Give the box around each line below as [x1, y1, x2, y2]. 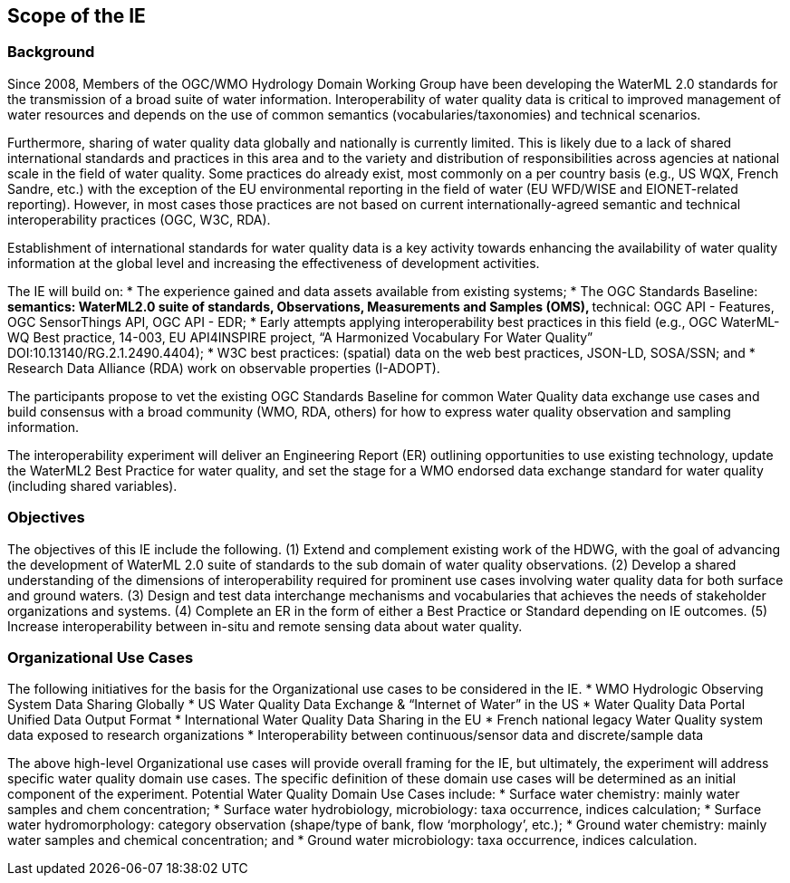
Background [7, 43, 95, 62]
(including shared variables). [7, 477, 178, 494]
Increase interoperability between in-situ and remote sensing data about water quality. [7, 618, 523, 634]
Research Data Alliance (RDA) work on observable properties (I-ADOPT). [7, 360, 440, 376]
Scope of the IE [7, 5, 146, 27]
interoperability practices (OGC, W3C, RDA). [7, 211, 271, 227]
